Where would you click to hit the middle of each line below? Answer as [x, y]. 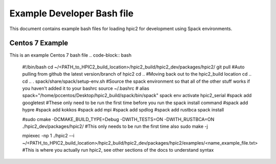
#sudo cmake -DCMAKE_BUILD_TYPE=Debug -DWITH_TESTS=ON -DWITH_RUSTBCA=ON [118, 119]
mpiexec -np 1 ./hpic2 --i [48, 136]
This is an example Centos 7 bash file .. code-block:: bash [71, 55]
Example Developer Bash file [72, 13]
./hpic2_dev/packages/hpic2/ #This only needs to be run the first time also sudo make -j [115, 126]
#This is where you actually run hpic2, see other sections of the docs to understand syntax [118, 150]
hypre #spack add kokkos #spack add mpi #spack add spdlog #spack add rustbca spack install [123, 110]
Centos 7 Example [39, 43]
